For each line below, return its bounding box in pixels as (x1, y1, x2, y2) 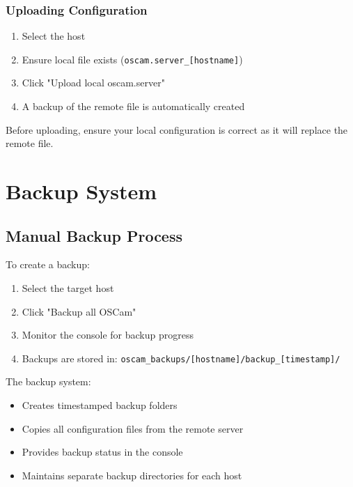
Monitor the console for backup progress (22, 327, 194, 342)
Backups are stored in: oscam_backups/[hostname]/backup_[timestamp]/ (22, 350, 340, 365)
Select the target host (22, 281, 114, 295)
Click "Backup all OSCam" (22, 304, 136, 318)
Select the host (22, 29, 86, 43)
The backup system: (6, 374, 91, 389)
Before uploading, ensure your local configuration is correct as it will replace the (6, 122, 348, 137)
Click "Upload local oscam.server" (22, 75, 165, 90)
